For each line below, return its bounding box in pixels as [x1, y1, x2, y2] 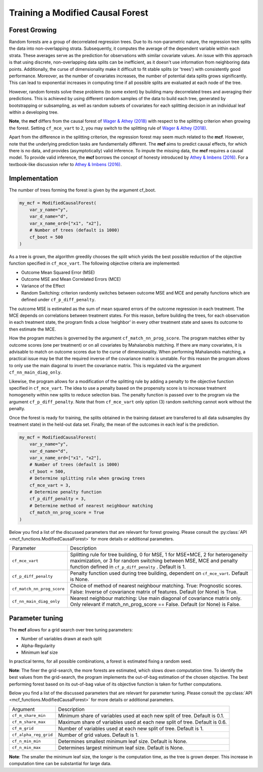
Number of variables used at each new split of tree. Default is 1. [58, 725, 204, 732]
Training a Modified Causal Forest [9, 7, 149, 18]
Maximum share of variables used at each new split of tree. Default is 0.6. [58, 718, 227, 725]
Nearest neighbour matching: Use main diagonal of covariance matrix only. [70, 595, 242, 602]
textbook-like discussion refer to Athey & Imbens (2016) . [9, 161, 122, 167]
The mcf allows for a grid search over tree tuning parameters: [9, 626, 133, 632]
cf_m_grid [12, 726, 34, 731]
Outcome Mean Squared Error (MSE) [21, 269, 95, 275]
